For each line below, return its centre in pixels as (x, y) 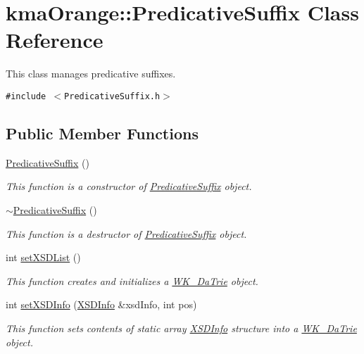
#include (26, 96)
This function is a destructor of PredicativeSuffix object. (126, 233)
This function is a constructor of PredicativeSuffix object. (129, 186)
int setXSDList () (43, 257)
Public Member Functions (102, 133)
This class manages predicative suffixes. (91, 74)
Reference (55, 40)
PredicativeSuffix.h (112, 96)
